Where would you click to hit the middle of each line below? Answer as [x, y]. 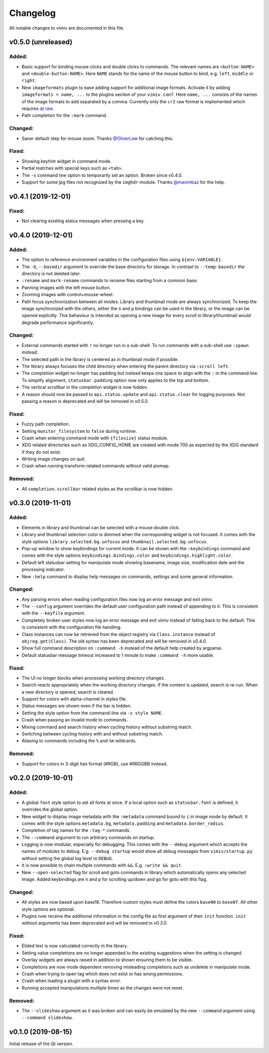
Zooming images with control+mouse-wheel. [68, 295]
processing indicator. [43, 570]
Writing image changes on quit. [54, 459]
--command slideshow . [47, 1018]
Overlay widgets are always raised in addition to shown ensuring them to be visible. [107, 960]
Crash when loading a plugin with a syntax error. [71, 981]
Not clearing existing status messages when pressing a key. [83, 221]
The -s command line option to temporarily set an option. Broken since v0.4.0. [102, 175]
